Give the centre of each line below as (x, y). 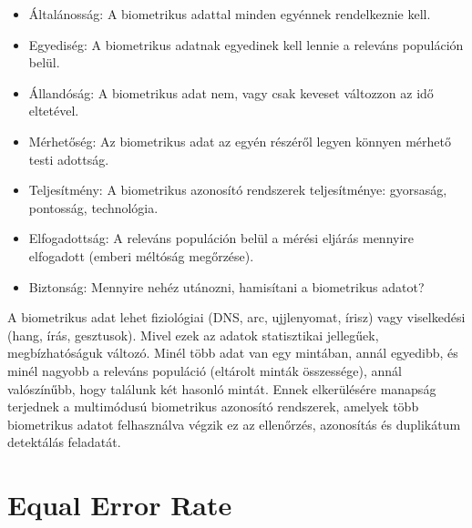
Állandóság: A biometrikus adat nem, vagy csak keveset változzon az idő (231, 92)
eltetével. (54, 111)
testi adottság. (69, 159)
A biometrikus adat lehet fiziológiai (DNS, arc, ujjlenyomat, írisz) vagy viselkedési (236, 317)
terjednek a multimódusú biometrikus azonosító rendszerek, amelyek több (213, 406)
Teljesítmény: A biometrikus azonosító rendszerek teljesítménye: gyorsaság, (238, 190)
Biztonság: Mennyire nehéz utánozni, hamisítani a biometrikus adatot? (226, 286)
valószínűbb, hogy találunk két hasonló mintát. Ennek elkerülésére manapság (222, 388)
